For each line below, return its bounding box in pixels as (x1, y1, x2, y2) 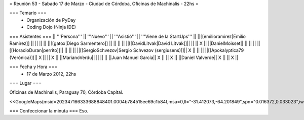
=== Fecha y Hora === (9, 64, 58, 70)
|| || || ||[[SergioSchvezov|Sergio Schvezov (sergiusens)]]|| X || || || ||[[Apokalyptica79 (64, 47, 244, 53)
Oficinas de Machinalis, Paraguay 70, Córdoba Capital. (9, 89, 124, 95)
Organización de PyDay (26, 17, 76, 23)
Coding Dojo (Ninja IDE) (26, 24, 76, 30)
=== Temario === (9, 10, 47, 16)
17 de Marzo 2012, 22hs (26, 71, 77, 77)
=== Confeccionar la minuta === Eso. (9, 108, 89, 114)
